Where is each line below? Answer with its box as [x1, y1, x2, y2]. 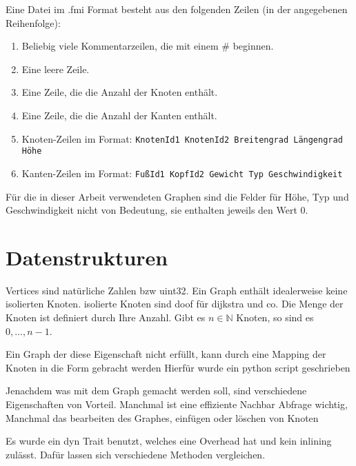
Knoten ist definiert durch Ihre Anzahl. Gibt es [6, 310, 206, 325]
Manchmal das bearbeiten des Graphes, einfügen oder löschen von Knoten [6, 410, 319, 425]
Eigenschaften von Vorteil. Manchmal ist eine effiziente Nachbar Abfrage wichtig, [6, 397, 348, 411]
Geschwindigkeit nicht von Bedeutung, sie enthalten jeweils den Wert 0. [6, 203, 308, 217]
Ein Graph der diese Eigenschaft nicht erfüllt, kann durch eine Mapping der [6, 347, 326, 361]
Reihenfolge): [6, 15, 61, 30]
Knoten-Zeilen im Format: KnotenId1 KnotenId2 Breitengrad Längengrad [21, 131, 343, 145]
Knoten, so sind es [236, 310, 314, 325]
